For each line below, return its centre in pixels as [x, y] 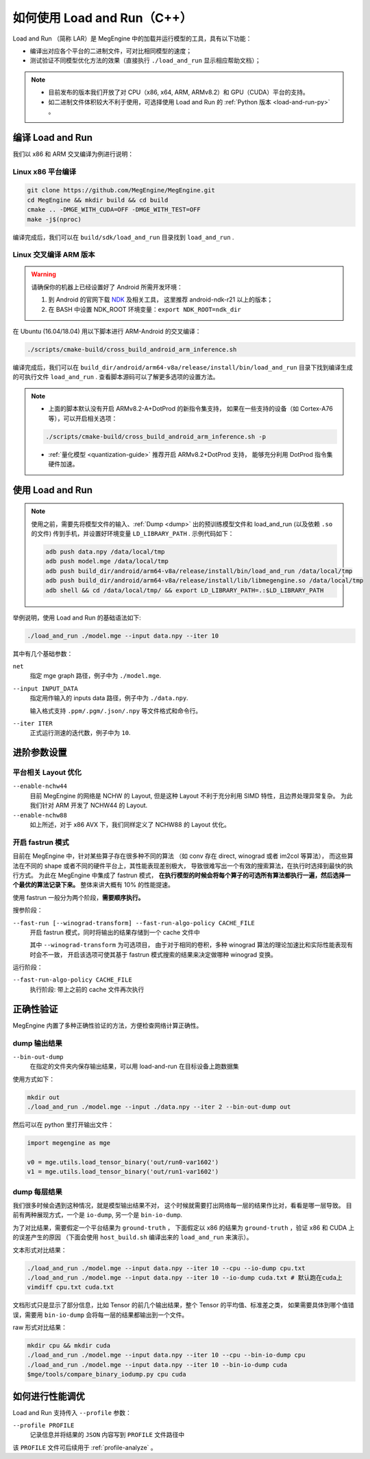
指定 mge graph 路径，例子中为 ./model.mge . [96, 676]
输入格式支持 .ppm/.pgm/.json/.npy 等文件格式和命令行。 [116, 710]
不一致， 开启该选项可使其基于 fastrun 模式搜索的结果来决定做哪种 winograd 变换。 [159, 954]
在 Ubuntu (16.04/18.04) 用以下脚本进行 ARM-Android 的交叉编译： [107, 331]
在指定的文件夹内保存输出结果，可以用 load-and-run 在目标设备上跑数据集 [134, 1066]
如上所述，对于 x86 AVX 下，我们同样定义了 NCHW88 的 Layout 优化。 [130, 825]
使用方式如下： [34, 1079]
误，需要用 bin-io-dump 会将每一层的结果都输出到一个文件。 [100, 1315]
